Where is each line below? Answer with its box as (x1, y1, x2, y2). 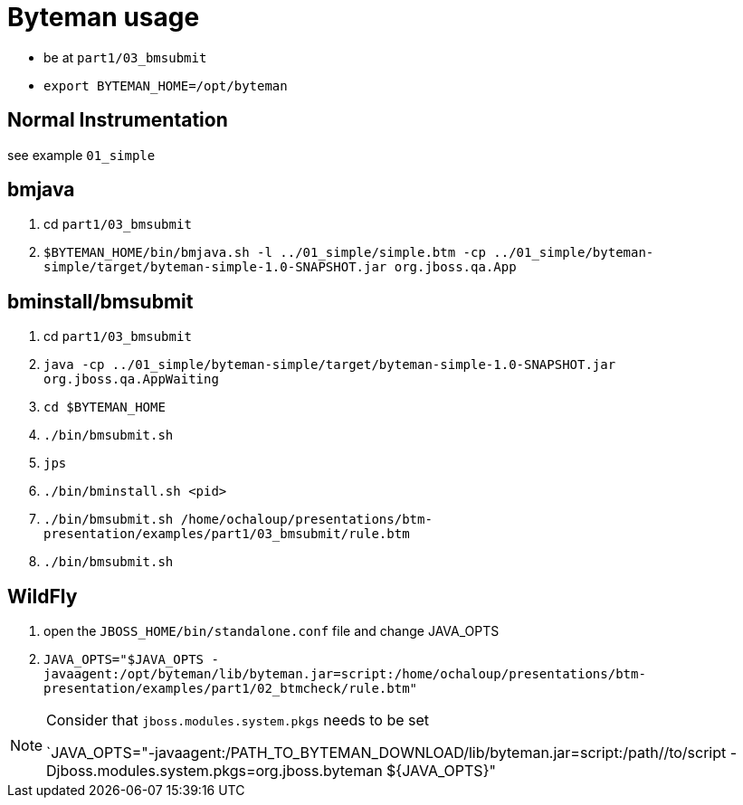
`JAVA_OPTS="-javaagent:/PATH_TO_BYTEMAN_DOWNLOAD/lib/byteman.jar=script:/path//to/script (46, 743, 727, 762)
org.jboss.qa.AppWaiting (43, 372, 219, 387)
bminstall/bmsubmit (7, 289, 194, 313)
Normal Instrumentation (7, 109, 228, 132)
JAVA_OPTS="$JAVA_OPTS (43, 652, 205, 668)
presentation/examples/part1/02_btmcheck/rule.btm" (43, 681, 418, 696)
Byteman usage (7, 2, 200, 33)
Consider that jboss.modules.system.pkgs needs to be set (46, 711, 430, 730)
